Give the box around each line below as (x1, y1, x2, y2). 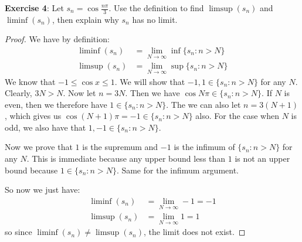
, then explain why (52, 13, 119, 25)
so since (5, 226, 32, 238)
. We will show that (114, 75, 185, 87)
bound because (5, 163, 58, 176)
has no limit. (132, 13, 178, 25)
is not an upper (235, 152, 290, 165)
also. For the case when (195, 110, 279, 122)
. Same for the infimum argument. (116, 163, 239, 176)
